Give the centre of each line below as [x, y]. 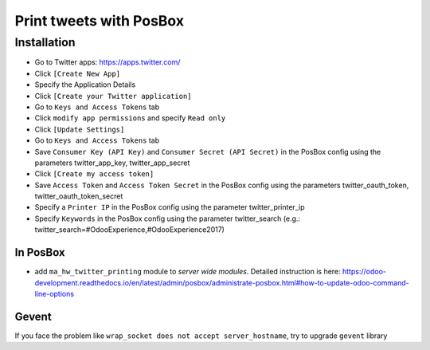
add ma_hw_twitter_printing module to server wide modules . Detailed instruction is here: [188, 272]
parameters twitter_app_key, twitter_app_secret [112, 163]
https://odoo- [364, 272]
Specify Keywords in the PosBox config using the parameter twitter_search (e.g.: [168, 218]
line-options [55, 293]
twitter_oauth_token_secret [79, 196]
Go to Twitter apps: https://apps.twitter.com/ [107, 62]
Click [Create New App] [78, 73]
